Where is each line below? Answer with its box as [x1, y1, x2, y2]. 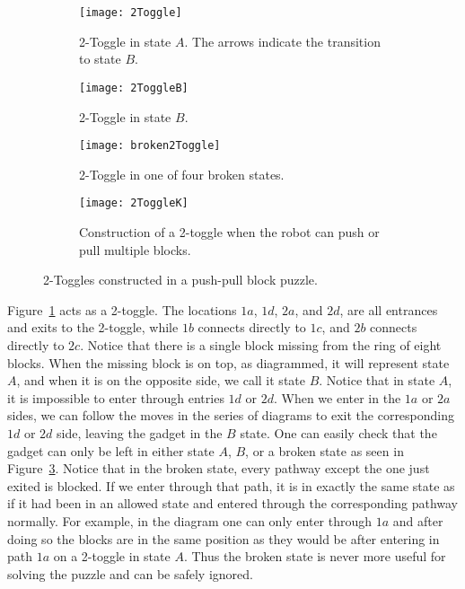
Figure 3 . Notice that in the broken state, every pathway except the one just [7, 459, 430, 478]
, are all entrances [339, 300, 438, 319]
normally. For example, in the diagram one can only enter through [7, 511, 373, 530]
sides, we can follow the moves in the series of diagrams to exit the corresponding [7, 406, 455, 425]
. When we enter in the [273, 388, 401, 407]
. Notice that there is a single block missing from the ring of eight [80, 335, 442, 354]
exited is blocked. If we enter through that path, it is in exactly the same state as [7, 476, 455, 495]
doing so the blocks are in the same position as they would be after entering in [7, 529, 440, 548]
